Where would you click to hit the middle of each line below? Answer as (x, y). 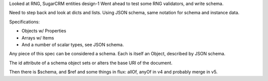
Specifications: (24, 22)
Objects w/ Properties (44, 31)
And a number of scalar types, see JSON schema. (73, 44)
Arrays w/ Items (38, 38)
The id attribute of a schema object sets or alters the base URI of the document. (91, 63)
